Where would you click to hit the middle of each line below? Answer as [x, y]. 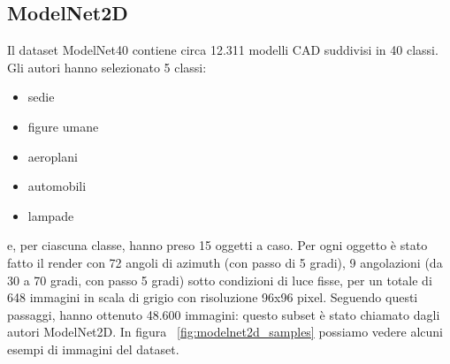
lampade [51, 215]
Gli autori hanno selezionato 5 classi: [107, 67]
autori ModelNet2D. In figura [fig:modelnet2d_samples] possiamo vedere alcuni [225, 332]
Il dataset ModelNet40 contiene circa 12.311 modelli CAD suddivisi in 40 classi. [223, 50]
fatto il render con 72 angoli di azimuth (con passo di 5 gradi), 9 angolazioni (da [225, 262]
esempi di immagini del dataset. [93, 349]
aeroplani [53, 156]
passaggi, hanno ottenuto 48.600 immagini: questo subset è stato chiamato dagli [224, 314]
